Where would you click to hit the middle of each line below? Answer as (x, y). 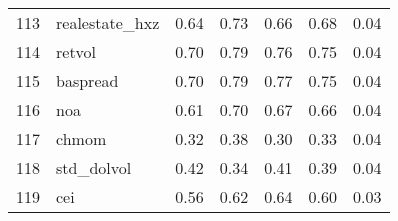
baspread (87, 80)
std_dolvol (94, 167)
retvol (76, 51)
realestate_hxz (108, 22)
